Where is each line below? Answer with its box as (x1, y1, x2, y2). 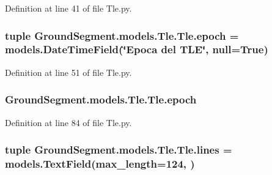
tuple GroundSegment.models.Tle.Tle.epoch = (5, 28, 239, 43)
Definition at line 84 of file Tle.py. (5, 116, 132, 128)
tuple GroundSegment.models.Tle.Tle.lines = (5, 142, 232, 157)
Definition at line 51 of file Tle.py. (5, 65, 132, 78)
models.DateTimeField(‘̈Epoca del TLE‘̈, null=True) (5, 42, 268, 57)
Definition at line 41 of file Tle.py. (5, 2, 132, 14)
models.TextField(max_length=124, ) (5, 155, 195, 171)
